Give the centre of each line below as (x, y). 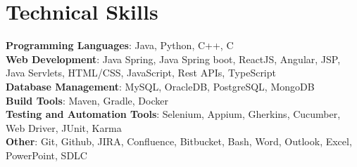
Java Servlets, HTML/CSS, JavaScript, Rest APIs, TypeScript (141, 73)
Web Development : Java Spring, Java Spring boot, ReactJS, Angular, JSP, (173, 59)
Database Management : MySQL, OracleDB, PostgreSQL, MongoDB (160, 86)
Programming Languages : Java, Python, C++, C (120, 45)
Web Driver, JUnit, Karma (64, 127)
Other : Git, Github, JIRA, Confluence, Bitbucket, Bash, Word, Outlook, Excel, (179, 141)
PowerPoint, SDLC (46, 155)
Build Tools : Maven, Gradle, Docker (87, 100)
